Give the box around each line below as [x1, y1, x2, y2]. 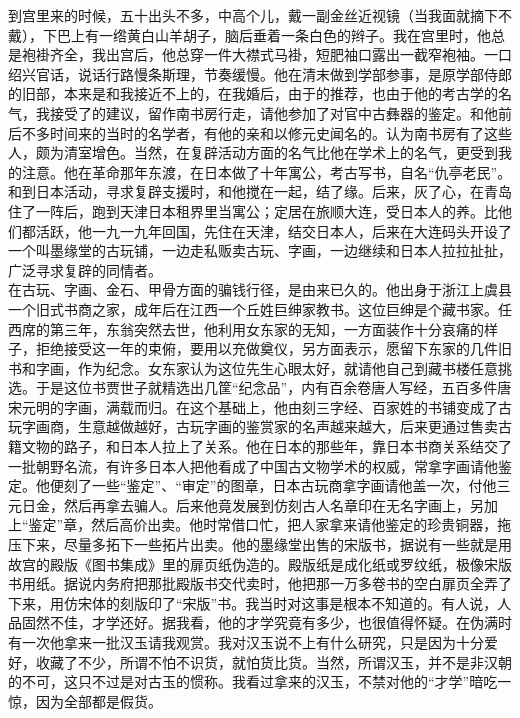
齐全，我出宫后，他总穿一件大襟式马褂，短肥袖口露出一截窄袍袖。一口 [49, 44, 512, 65]
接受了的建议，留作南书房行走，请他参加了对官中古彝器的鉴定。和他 [49, 102, 498, 123]
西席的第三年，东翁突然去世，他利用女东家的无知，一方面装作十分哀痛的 [8, 318, 484, 339]
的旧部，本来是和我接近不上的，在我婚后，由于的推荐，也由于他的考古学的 [8, 83, 498, 104]
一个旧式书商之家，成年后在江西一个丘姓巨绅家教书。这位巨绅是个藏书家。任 [8, 298, 512, 319]
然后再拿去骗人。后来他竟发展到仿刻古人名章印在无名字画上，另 [63, 494, 484, 515]
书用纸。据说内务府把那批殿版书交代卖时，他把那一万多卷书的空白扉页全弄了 [8, 573, 512, 594]
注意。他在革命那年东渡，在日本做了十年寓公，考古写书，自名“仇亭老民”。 [21, 161, 512, 182]
